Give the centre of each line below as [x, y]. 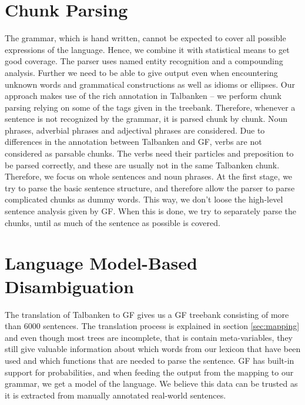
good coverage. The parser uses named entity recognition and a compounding [144, 61]
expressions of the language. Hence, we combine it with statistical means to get [147, 49]
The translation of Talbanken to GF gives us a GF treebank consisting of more [147, 314]
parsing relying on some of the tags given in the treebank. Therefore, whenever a [150, 107]
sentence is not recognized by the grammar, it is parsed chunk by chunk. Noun [146, 119]
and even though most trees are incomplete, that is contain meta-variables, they [149, 337]
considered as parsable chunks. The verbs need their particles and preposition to [149, 153]
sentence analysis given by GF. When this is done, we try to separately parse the [150, 211]
